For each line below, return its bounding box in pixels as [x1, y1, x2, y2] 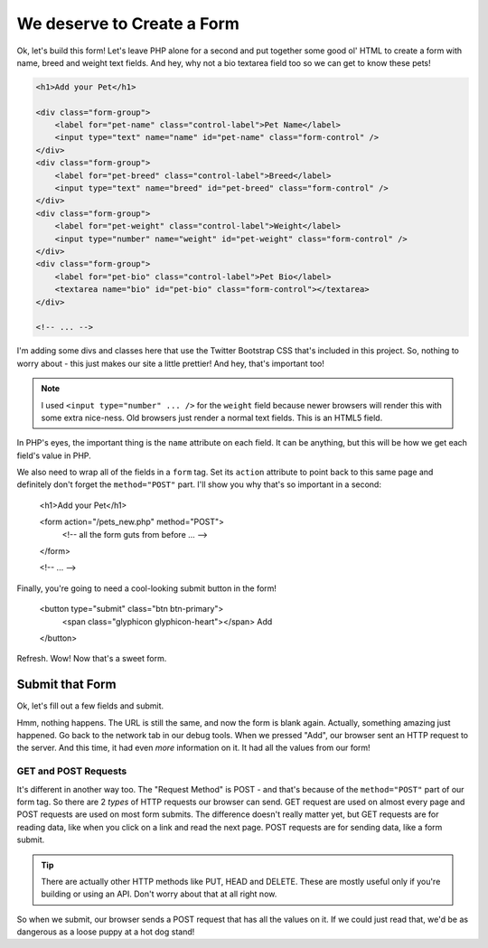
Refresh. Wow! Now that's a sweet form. [16, 653, 167, 664]
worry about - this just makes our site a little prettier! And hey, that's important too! [16, 358, 324, 369]
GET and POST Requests [16, 765, 127, 777]
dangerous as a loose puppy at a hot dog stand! [16, 926, 195, 937]
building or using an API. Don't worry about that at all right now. [41, 888, 277, 899]
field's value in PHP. [16, 450, 92, 461]
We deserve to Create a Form [16, 14, 239, 33]
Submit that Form [16, 677, 117, 692]
